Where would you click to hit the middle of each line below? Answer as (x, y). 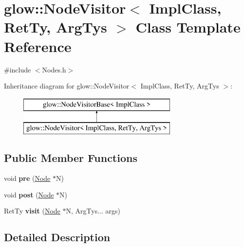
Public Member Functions (71, 158)
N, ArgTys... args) (93, 211)
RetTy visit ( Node (32, 211)
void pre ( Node (27, 178)
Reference (38, 46)
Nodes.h (54, 69)
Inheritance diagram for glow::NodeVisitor (67, 86)
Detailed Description (57, 237)
